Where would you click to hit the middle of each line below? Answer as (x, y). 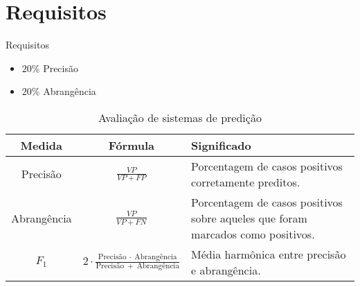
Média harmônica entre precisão (269, 254)
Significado (221, 145)
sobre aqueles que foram (249, 218)
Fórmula (132, 145)
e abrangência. (226, 270)
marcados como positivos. (253, 234)
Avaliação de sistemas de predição (180, 117)
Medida (42, 145)
